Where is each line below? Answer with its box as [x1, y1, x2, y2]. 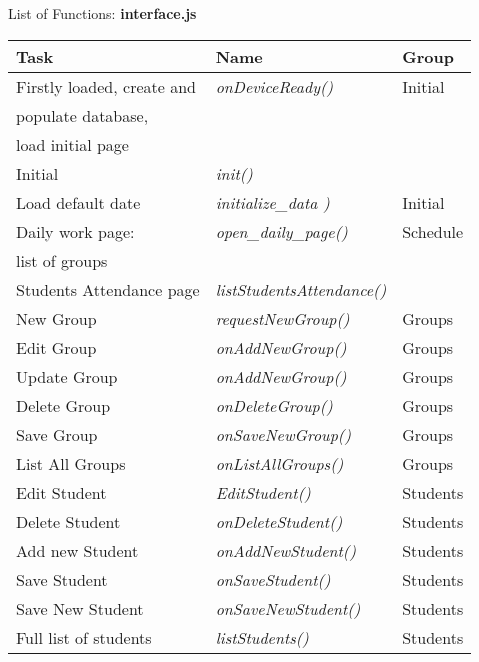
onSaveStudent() [215, 567, 331, 591]
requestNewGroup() [215, 306, 350, 330]
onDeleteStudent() [215, 509, 343, 533]
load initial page [16, 132, 129, 156]
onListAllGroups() [215, 451, 344, 475]
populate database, [16, 103, 149, 127]
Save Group [16, 422, 98, 446]
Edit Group [16, 335, 97, 359]
